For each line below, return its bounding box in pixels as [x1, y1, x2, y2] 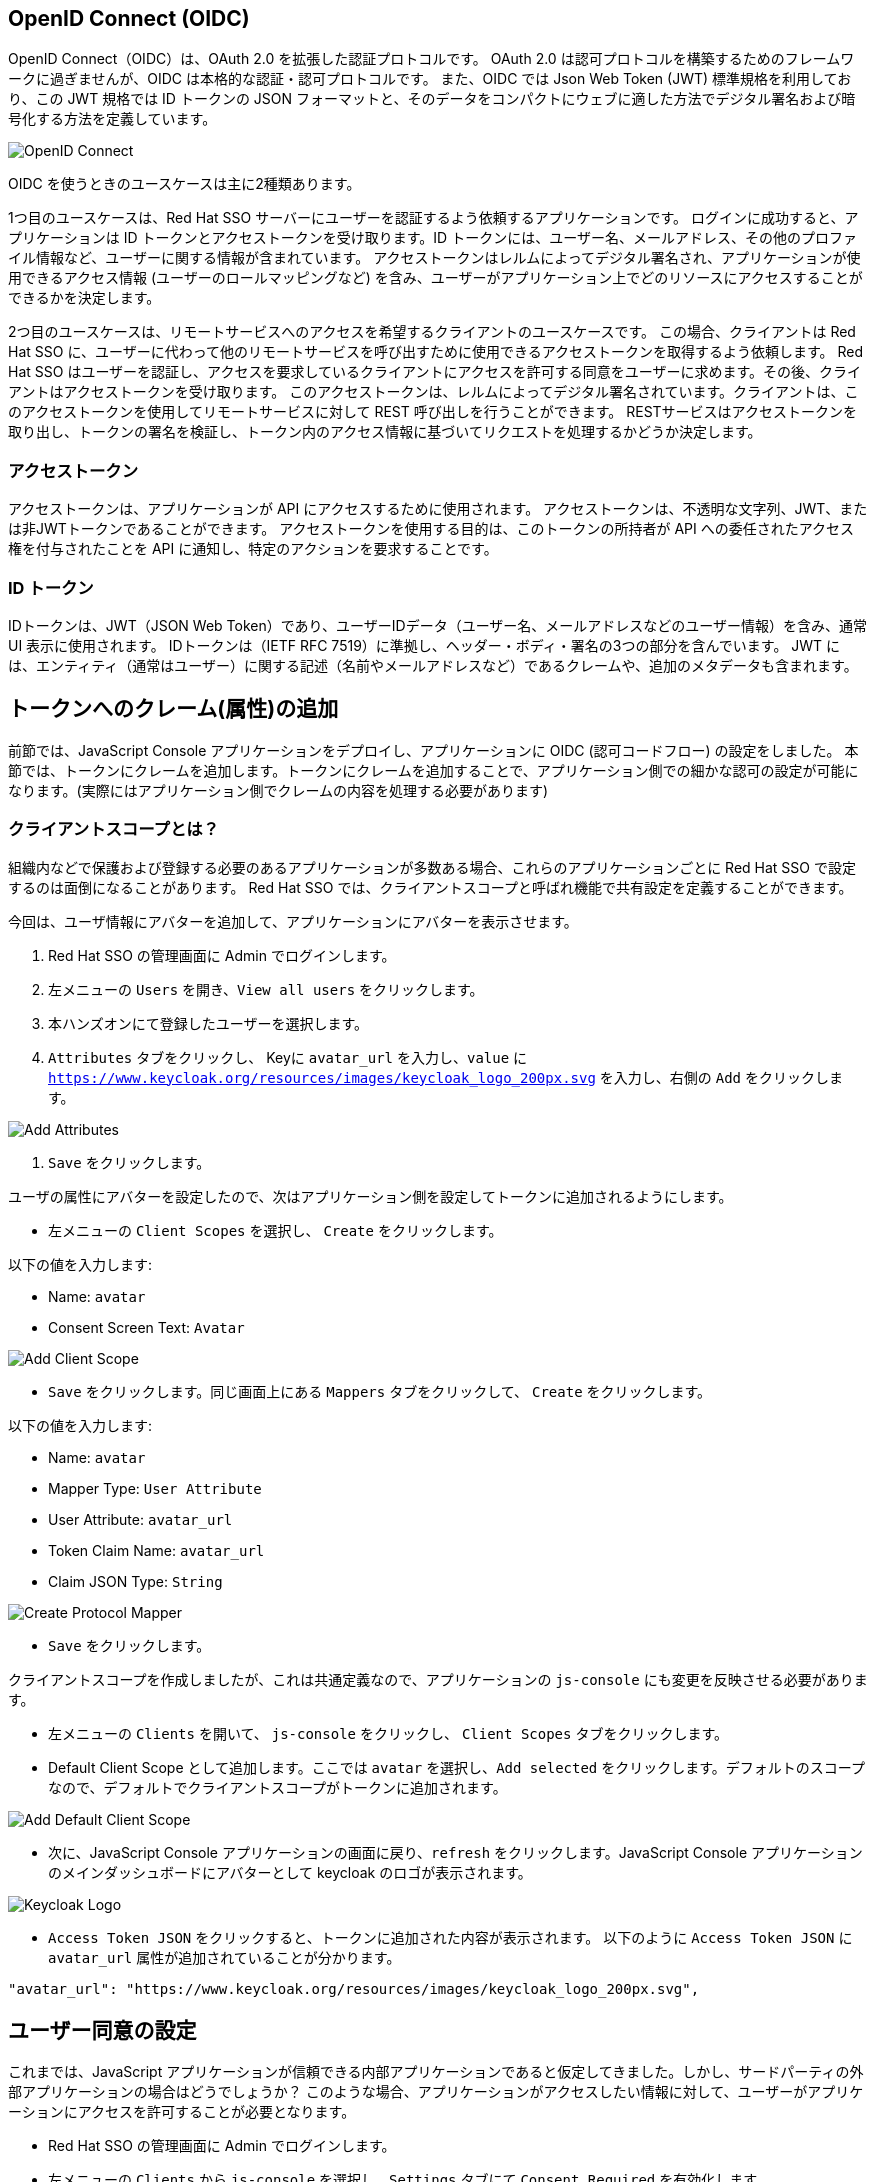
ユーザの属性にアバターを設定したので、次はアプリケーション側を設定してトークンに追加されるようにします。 [8, 1187, 733, 1205]
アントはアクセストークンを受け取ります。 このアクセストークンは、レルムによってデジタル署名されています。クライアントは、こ [8, 383, 859, 401]
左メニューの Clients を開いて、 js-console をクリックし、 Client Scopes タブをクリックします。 [48, 1724, 729, 1742]
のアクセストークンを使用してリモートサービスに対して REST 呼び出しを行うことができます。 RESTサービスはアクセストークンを [8, 403, 857, 421]
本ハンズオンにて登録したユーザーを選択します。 [48, 1014, 369, 1032]
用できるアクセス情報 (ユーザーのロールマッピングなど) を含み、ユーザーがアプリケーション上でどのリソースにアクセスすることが [8, 269, 863, 287]
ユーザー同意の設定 [8, 2017, 197, 2043]
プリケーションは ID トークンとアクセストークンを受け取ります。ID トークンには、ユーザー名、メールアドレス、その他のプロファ [8, 229, 857, 247]
